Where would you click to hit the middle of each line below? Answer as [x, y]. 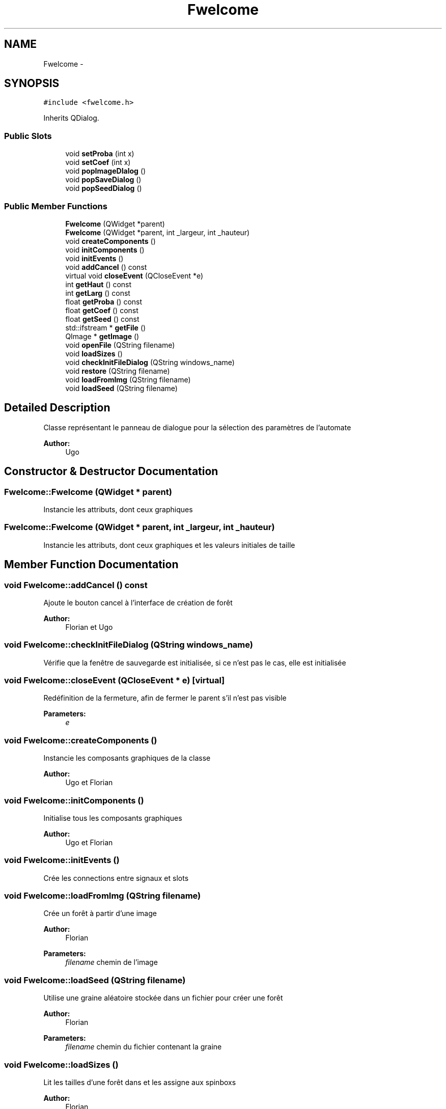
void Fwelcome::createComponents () [81, 740]
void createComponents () [110, 241]
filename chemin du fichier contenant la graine [144, 1047]
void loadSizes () [94, 353]
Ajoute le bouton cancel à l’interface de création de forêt [138, 602]
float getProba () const [104, 301]
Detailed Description [57, 408]
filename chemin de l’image [111, 962]
